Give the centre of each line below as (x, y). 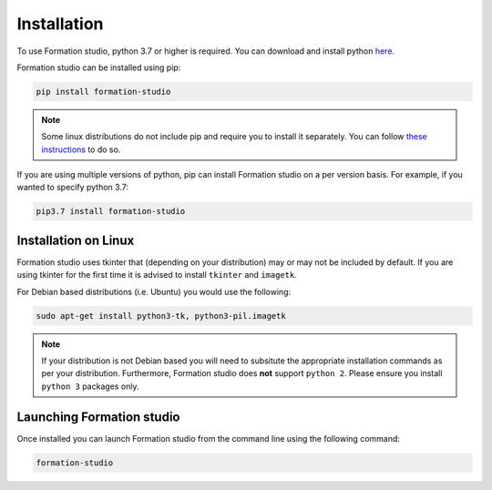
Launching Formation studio (98, 417)
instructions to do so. (81, 149)
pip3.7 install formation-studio (111, 211)
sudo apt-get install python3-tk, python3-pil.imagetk (161, 316)
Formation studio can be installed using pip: (99, 67)
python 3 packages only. (90, 386)
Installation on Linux (76, 240)
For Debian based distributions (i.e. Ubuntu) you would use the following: (154, 291)
